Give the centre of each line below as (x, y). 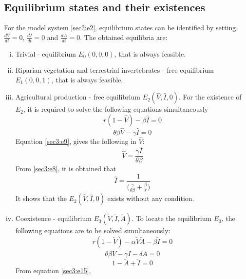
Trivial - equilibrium (46, 53)
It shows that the (41, 198)
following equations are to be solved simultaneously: (93, 230)
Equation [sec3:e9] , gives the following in (76, 141)
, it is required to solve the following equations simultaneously (116, 109)
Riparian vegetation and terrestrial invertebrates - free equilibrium (114, 70)
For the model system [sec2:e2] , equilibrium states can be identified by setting (120, 28)
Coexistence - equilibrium (53, 218)
